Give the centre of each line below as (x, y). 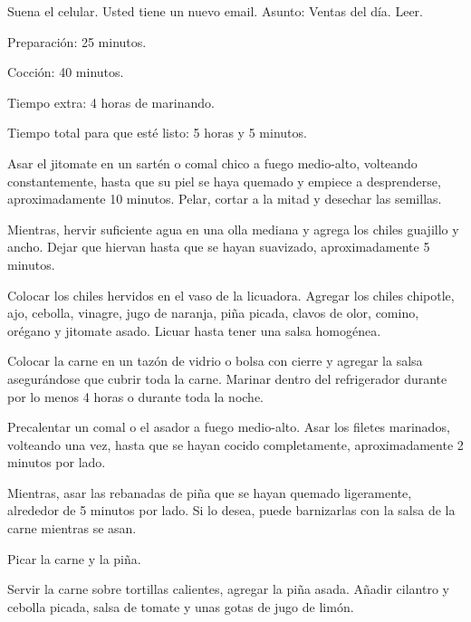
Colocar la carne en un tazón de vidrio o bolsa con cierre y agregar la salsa (215, 361)
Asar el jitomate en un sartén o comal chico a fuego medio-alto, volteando (212, 163)
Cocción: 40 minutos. (66, 72)
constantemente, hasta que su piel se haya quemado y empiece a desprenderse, (224, 181)
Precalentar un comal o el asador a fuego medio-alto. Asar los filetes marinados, (229, 427)
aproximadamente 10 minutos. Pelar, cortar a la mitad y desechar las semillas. (225, 199)
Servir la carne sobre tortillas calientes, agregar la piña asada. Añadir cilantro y (228, 589)
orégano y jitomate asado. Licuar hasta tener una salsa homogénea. (194, 330)
